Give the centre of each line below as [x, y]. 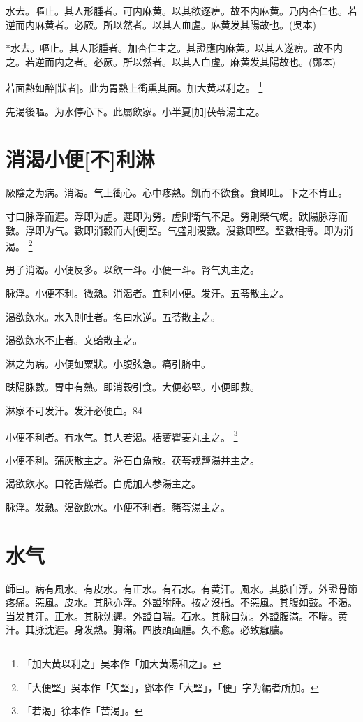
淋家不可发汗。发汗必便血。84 [74, 410]
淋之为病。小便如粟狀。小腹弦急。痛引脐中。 [108, 363]
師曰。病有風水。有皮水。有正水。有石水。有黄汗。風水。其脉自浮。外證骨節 [181, 588]
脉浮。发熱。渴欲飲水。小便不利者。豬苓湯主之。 [118, 506]
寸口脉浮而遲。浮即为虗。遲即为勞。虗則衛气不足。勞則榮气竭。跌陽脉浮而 [177, 216]
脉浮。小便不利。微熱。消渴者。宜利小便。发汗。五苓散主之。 [147, 293]
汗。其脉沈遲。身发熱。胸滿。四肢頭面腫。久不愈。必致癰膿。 [147, 629]
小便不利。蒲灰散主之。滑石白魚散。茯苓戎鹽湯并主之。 [133, 460]
